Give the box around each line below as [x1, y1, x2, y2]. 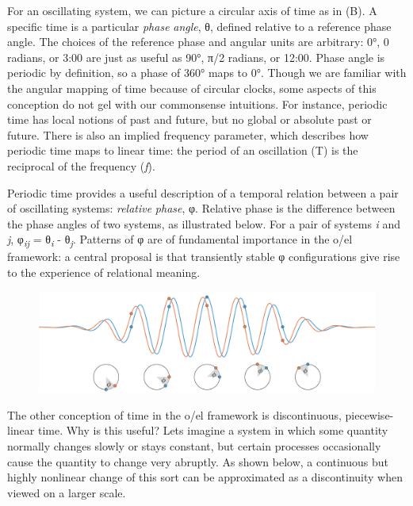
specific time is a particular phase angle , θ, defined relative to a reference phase [7, 17, 392, 34]
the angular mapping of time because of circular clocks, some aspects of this [7, 79, 377, 96]
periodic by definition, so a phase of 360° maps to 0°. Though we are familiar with [7, 64, 407, 81]
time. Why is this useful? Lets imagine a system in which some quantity [37, 422, 388, 439]
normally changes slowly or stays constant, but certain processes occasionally [7, 437, 381, 454]
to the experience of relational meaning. [7, 264, 201, 281]
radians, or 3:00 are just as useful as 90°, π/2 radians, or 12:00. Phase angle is [7, 48, 385, 65]
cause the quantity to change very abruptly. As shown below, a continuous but [7, 453, 389, 470]
